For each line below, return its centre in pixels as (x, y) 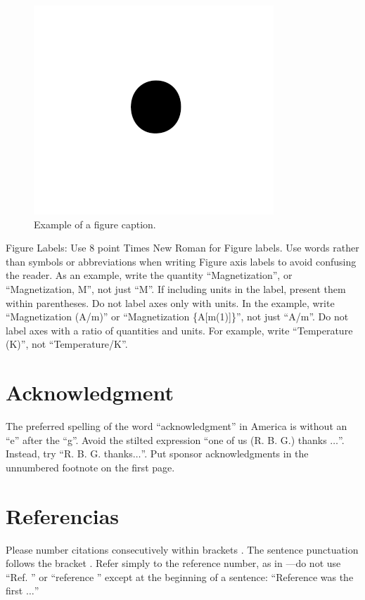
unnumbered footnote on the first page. (90, 467)
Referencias (63, 515)
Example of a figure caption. (95, 224)
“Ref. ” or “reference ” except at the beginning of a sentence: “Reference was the (180, 576)
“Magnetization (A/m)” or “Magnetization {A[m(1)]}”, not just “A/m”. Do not (177, 317)
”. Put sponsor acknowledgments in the (225, 454)
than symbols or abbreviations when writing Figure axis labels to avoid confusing (181, 261)
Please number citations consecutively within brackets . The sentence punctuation (182, 549)
